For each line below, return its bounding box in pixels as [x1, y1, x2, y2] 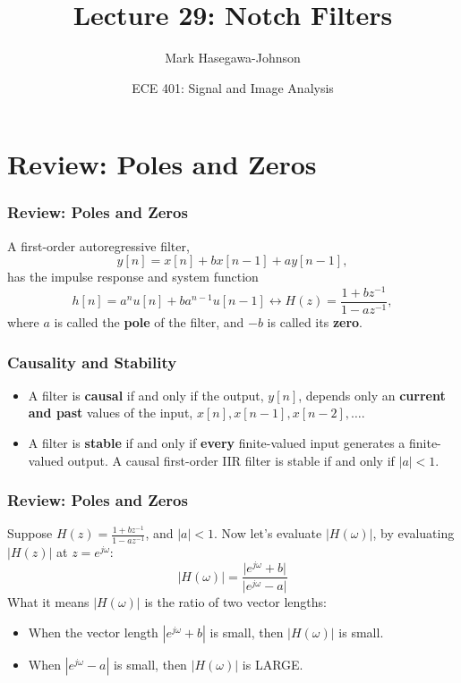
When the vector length [28, 622, 158, 641]
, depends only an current [298, 385, 446, 404]
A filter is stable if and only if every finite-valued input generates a [28, 434, 406, 452]
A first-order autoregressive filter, [7, 236, 190, 255]
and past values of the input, [28, 403, 193, 422]
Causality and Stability [7, 350, 177, 373]
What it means [7, 593, 90, 611]
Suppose [7, 524, 53, 543]
